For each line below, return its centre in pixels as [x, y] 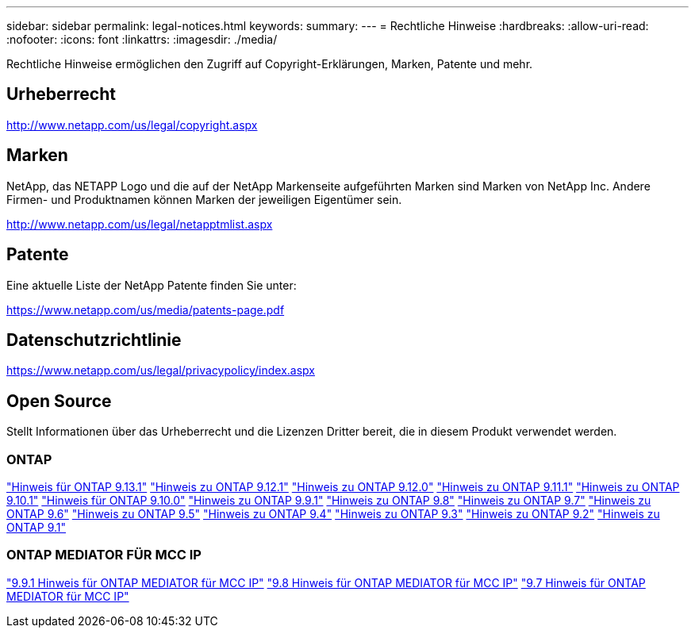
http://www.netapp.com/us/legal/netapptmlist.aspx [140, 224]
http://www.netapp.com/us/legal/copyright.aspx [132, 125]
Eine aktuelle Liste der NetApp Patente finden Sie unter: [152, 285]
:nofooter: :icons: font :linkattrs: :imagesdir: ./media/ [142, 39]
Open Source [59, 401]
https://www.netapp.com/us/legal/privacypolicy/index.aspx [161, 371]
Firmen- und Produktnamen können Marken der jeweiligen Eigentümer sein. [204, 199]
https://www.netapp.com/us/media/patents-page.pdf [146, 309]
